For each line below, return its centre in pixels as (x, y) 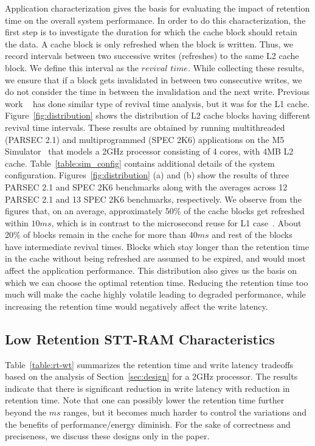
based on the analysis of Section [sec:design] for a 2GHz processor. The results (151, 376)
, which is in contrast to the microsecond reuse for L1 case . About (176, 222)
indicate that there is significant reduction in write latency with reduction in (147, 388)
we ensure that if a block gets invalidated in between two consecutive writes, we (154, 79)
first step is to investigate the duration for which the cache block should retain (151, 32)
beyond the (26, 412)
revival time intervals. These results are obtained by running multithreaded (145, 127)
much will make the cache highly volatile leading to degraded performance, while (155, 294)
